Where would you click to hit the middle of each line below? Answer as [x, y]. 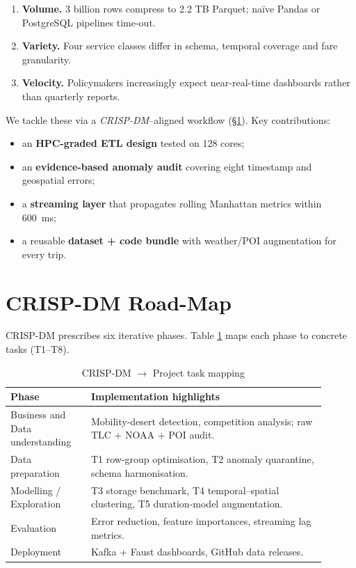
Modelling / [36, 490]
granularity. [46, 59]
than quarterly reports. [71, 96]
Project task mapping [199, 372]
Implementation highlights [155, 396]
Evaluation [33, 527]
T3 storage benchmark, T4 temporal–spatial [185, 490]
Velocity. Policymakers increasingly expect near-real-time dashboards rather [186, 82]
